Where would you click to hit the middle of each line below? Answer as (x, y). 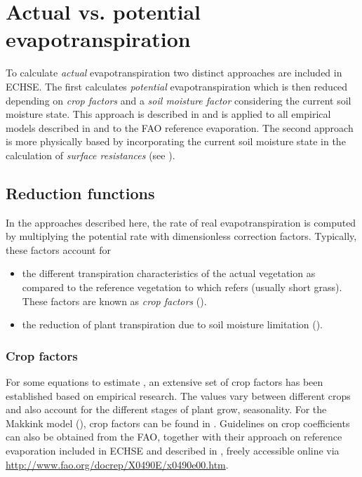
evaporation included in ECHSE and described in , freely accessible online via (173, 451)
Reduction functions (80, 193)
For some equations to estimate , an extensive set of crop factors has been (165, 382)
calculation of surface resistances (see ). (90, 155)
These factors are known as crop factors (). (114, 301)
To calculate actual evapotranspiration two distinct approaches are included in (174, 73)
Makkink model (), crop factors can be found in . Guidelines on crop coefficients (178, 423)
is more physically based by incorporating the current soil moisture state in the (176, 141)
